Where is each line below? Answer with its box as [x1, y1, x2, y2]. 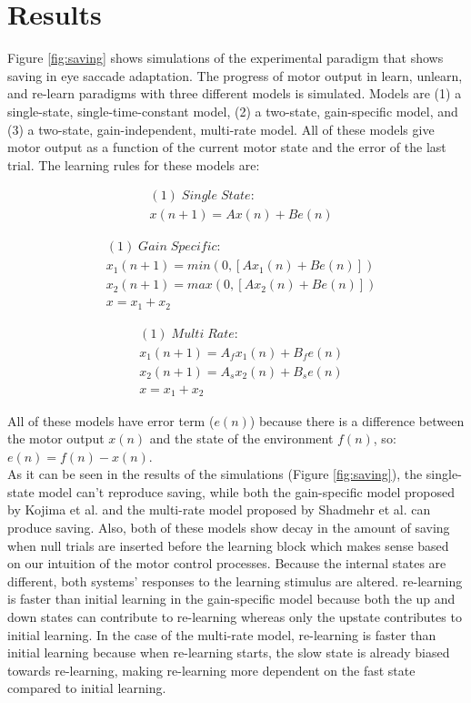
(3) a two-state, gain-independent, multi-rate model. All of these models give [7, 119, 435, 138]
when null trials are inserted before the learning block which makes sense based [7, 535, 449, 555]
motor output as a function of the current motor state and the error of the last [7, 138, 446, 157]
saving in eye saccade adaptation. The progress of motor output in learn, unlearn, [7, 66, 463, 85]
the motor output [7, 429, 105, 448]
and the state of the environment [149, 429, 334, 448]
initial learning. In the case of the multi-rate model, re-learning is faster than [7, 625, 436, 644]
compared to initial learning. [7, 678, 166, 698]
